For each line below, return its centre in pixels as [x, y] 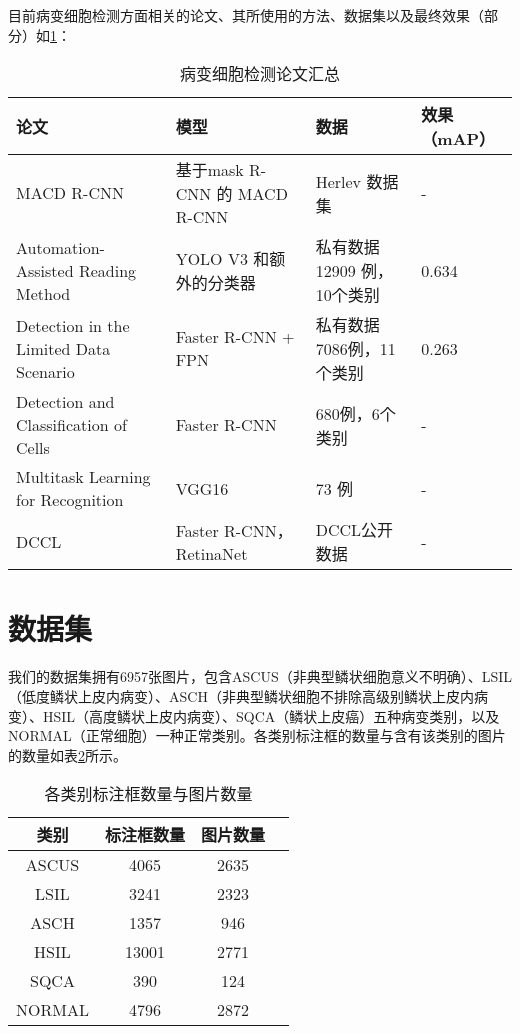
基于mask [209, 170]
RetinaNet [211, 553]
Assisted [45, 270]
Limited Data [63, 348]
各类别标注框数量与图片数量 [148, 794]
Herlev [338, 181]
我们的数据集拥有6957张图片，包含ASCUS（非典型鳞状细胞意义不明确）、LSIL [260, 676]
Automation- [60, 247]
